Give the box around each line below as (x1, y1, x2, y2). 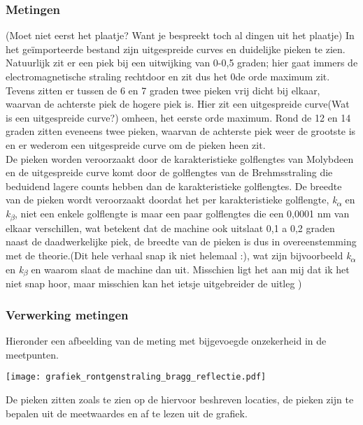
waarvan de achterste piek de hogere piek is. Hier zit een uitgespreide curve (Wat (6, 96, 350, 111)
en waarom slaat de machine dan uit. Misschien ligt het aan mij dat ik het (31, 261, 350, 276)
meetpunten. (6, 347, 59, 361)
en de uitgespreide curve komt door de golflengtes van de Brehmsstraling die (6, 165, 333, 180)
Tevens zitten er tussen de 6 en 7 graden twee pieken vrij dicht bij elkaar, (6, 82, 320, 97)
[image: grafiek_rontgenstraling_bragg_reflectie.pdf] (6, 372, 266, 382)
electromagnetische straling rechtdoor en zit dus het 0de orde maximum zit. (6, 69, 330, 83)
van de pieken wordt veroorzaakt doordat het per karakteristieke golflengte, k (6, 192, 337, 207)
